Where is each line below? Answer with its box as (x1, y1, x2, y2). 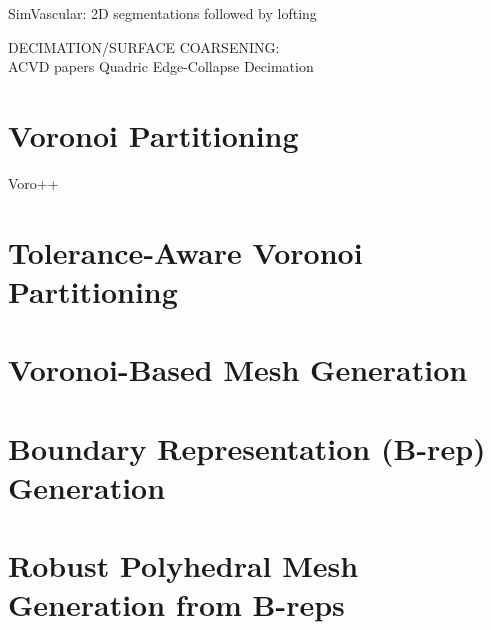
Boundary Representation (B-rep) (8, 427, 486, 468)
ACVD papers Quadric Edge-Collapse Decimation (8, 56, 314, 77)
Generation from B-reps (8, 584, 345, 625)
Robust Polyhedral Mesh (8, 545, 359, 586)
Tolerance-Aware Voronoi (8, 231, 363, 272)
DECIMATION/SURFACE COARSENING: (8, 36, 280, 57)
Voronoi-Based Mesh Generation (8, 349, 468, 390)
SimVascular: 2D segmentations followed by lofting (8, 3, 317, 23)
